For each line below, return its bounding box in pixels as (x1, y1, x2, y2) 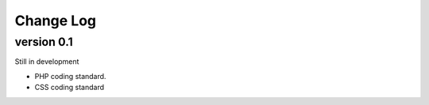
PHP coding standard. (34, 71, 106, 81)
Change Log (14, 12, 97, 29)
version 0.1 (14, 35, 73, 49)
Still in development (14, 57, 79, 66)
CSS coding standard (34, 83, 105, 92)
